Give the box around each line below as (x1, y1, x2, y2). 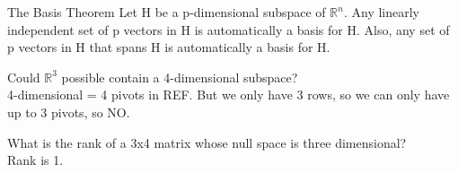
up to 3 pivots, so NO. (7, 102, 130, 121)
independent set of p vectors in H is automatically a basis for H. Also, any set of (7, 20, 450, 39)
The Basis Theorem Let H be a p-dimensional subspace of (7, 3, 326, 21)
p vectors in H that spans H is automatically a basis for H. (7, 38, 330, 56)
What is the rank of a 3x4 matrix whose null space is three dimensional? (7, 133, 407, 151)
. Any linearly (343, 3, 420, 21)
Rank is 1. (7, 150, 64, 169)
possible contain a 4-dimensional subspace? (61, 67, 298, 86)
